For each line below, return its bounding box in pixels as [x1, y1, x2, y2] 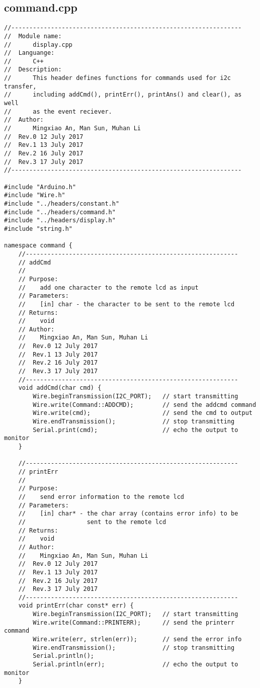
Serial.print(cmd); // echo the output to [33, 426, 238, 434]
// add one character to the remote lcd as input [18, 284, 199, 291]
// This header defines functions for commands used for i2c [4, 74, 231, 82]
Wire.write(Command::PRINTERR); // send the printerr [33, 619, 235, 626]
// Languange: [4, 49, 55, 57]
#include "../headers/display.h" [4, 217, 116, 224]
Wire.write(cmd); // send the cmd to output [33, 409, 252, 417]
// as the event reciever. [4, 108, 112, 115]
